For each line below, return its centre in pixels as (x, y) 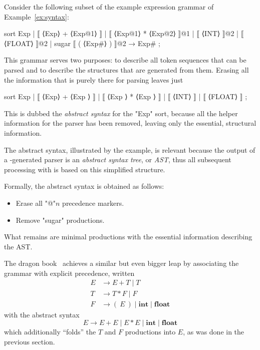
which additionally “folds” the (50, 332)
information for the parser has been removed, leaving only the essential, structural (130, 123)
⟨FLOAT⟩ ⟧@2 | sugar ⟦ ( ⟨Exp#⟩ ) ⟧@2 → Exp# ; (82, 43)
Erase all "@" (36, 203)
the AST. (18, 246)
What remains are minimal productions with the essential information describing (128, 237)
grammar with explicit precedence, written (69, 273)
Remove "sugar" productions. (60, 220)
